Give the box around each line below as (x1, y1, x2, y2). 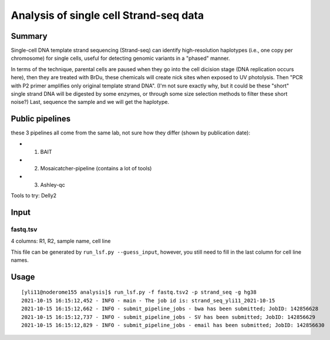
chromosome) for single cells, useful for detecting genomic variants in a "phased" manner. (11, 55, 230, 62)
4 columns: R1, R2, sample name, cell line (11, 238, 111, 245)
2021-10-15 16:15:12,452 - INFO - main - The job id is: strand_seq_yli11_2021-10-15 (21, 297, 275, 304)
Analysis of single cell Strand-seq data (11, 9, 204, 22)
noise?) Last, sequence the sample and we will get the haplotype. (11, 99, 170, 106)
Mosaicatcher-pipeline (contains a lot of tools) (40, 164, 152, 171)
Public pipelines (11, 114, 71, 124)
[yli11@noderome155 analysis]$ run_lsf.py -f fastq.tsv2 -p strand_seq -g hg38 (21, 289, 257, 296)
